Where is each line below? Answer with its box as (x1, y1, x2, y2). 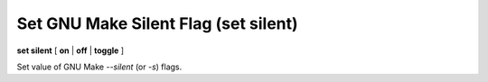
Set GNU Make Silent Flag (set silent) (16, 14, 298, 33)
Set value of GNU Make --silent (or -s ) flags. (16, 61, 183, 72)
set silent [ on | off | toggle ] (16, 45, 125, 56)
